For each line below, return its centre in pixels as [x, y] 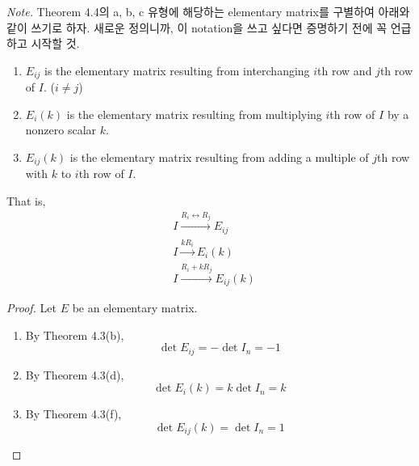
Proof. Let [31, 307]
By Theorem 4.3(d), [75, 374]
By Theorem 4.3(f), [73, 414]
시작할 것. [55, 43]
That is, [26, 201]
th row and [345, 70]
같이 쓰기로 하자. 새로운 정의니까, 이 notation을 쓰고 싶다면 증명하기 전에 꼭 [197, 27]
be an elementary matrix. [135, 307]
